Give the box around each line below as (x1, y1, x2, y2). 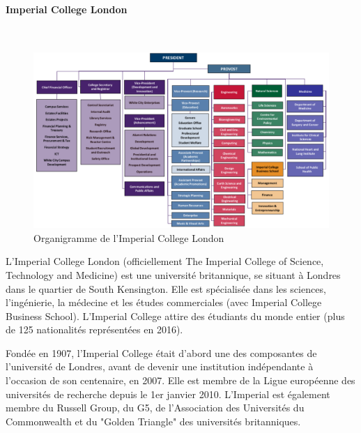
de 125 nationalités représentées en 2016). (6, 322, 183, 337)
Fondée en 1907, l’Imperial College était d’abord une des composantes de (6, 345, 317, 360)
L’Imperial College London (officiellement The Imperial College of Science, (6, 254, 324, 268)
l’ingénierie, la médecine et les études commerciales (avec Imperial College (6, 295, 322, 310)
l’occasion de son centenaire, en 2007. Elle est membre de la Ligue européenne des (6, 373, 355, 388)
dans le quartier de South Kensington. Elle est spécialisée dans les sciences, (6, 281, 326, 296)
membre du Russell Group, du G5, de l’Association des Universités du (6, 400, 305, 415)
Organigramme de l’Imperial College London (33, 230, 224, 245)
